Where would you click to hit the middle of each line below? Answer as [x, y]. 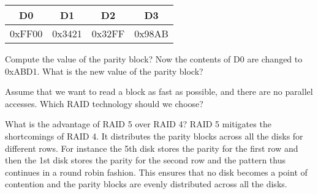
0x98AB [151, 33]
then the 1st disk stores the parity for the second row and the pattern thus [145, 160]
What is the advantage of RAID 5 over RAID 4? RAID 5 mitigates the [138, 124]
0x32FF [108, 33]
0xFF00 [26, 33]
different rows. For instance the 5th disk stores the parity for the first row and [152, 148]
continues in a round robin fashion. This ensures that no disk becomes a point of [156, 172]
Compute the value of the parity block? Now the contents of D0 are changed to [154, 59]
